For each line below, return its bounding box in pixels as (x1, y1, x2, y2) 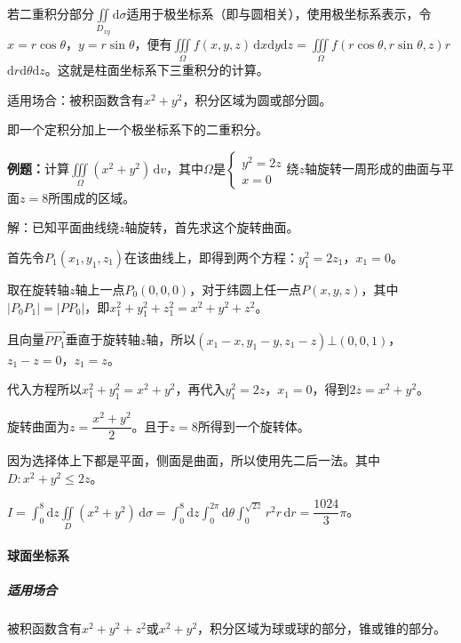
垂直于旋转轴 (65, 330, 140, 349)
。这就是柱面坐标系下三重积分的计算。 (44, 60, 269, 79)
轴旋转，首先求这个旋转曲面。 (124, 218, 299, 237)
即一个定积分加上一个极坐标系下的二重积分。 (7, 120, 268, 139)
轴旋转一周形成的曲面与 (304, 158, 441, 177)
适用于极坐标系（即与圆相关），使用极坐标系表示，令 (126, 4, 432, 22)
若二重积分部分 (7, 4, 94, 22)
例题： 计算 (7, 158, 69, 177)
